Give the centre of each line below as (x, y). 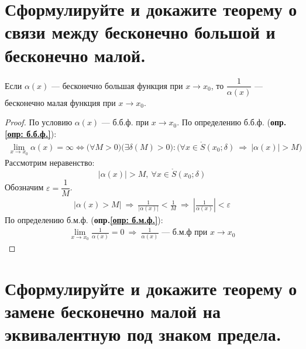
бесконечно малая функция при (60, 102)
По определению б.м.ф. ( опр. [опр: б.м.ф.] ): (84, 220)
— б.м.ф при (185, 233)
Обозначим (24, 187)
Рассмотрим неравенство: (50, 162)
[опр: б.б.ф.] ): (31, 133)
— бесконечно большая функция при (117, 85)
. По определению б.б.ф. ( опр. (232, 122)
